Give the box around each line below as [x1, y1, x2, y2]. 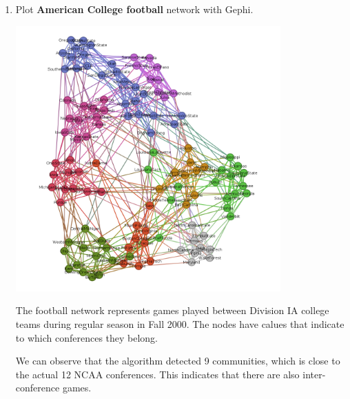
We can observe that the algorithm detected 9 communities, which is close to [15, 353, 340, 368]
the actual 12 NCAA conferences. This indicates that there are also [15, 367, 300, 381]
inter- [302, 367, 326, 381]
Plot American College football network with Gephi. [15, 2, 254, 16]
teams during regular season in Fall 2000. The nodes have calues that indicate [15, 316, 344, 331]
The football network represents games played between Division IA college [15, 303, 329, 318]
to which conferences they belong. [15, 330, 158, 344]
